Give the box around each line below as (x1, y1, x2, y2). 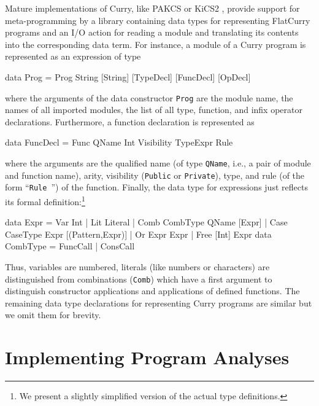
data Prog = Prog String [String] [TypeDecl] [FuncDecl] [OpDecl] (5, 70, 251, 83)
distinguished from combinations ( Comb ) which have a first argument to (5, 272, 272, 285)
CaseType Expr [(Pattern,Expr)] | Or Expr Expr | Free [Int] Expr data (5, 227, 272, 240)
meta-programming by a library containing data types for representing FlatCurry (5, 14, 310, 26)
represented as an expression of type (5, 50, 141, 63)
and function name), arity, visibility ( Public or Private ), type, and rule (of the (5, 168, 305, 181)
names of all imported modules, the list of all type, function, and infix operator (5, 103, 302, 116)
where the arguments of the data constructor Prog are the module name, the (5, 91, 293, 104)
